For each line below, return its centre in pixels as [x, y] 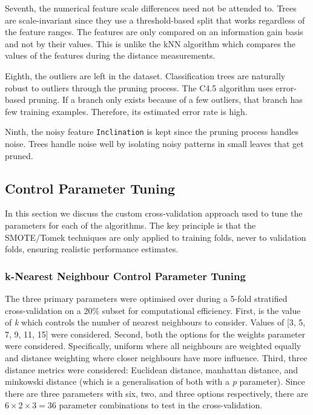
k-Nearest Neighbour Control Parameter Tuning [125, 276]
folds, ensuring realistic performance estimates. [92, 249]
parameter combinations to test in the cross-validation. [161, 405]
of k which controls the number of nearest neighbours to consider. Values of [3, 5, [155, 322]
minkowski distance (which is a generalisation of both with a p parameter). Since [155, 381]
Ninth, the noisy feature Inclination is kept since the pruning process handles [152, 132]
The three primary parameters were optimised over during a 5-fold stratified [146, 298]
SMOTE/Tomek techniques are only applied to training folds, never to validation [156, 237]
